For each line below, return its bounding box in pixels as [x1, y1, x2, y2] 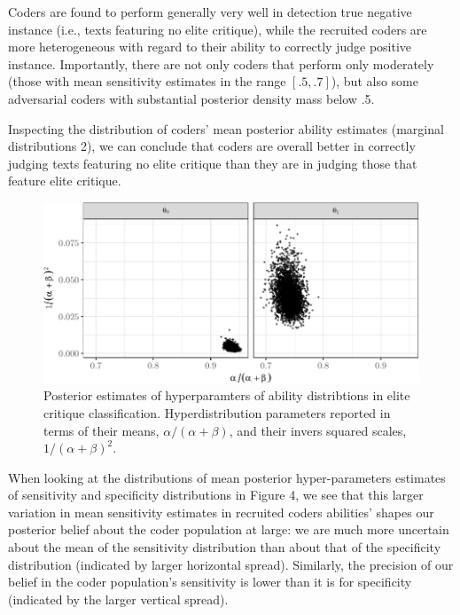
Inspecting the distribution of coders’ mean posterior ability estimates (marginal [8, 119, 444, 138]
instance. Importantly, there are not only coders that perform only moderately [8, 54, 434, 73]
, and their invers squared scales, [229, 421, 407, 439]
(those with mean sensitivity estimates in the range [8, 72, 286, 91]
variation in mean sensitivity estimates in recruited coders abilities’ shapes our [8, 502, 434, 521]
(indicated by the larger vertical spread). [8, 589, 229, 608]
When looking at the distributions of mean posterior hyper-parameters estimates [8, 468, 446, 486]
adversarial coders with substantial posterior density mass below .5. [8, 89, 375, 107]
